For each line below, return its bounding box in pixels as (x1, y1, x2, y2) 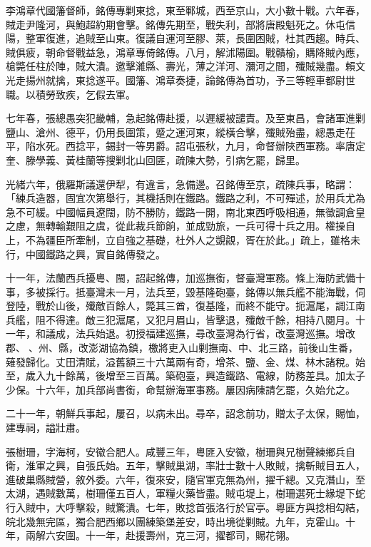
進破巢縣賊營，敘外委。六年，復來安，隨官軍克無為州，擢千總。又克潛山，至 (6, 471, 365, 486)
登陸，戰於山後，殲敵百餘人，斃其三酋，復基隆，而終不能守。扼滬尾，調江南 (6, 298, 365, 313)
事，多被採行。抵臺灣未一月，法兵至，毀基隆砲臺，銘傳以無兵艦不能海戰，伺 (6, 284, 365, 299)
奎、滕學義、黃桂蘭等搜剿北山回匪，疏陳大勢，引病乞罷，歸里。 (6, 152, 305, 167)
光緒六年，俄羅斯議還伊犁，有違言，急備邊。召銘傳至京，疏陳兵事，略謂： (6, 176, 355, 191)
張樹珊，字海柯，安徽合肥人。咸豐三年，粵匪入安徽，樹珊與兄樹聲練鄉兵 (6, 444, 345, 459)
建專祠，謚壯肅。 (6, 420, 86, 435)
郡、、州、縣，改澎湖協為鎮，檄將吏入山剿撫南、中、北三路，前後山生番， (6, 340, 358, 355)
